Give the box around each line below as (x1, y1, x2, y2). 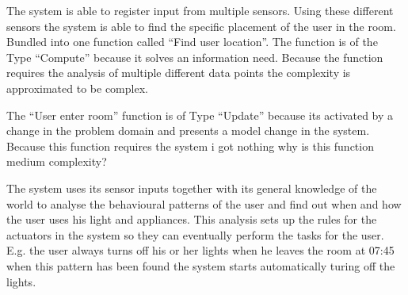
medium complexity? (6, 153, 107, 170)
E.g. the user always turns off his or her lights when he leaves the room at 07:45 (6, 242, 395, 259)
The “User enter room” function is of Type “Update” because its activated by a (6, 106, 394, 123)
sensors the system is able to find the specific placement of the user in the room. (6, 17, 396, 34)
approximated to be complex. (6, 79, 148, 96)
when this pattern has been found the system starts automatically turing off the (6, 257, 395, 274)
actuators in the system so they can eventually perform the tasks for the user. (6, 226, 384, 243)
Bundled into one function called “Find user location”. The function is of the (6, 33, 378, 50)
